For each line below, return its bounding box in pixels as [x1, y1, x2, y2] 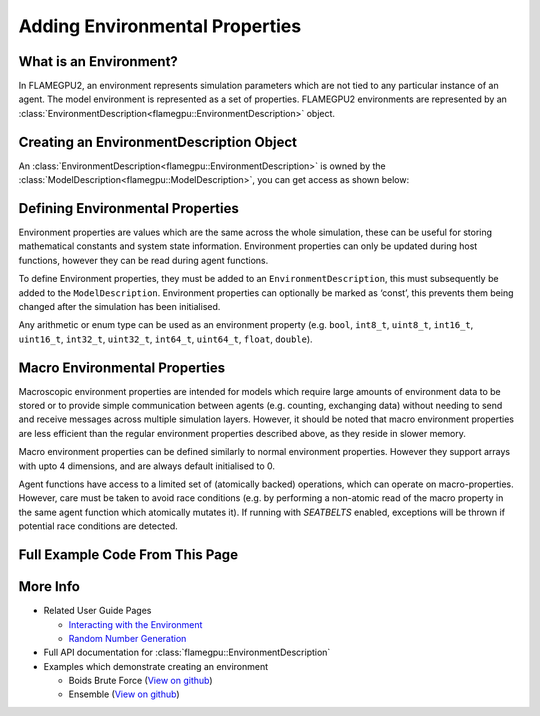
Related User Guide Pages [43, 605, 152, 617]
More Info [18, 578, 80, 595]
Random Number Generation [68, 632, 187, 644]
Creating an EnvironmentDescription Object [18, 133, 297, 150]
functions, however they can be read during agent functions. [18, 254, 269, 266]
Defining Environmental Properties [18, 200, 240, 217]
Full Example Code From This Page [18, 546, 239, 564]
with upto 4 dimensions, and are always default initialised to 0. [18, 460, 275, 472]
